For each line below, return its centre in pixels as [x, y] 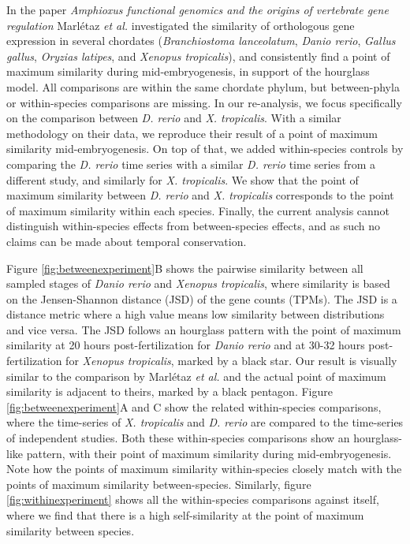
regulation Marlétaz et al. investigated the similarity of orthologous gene [181, 25]
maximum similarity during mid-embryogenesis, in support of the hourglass [188, 71]
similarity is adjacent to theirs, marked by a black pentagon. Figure [170, 391]
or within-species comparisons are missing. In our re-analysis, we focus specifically [204, 102]
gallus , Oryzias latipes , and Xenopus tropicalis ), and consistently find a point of [198, 56]
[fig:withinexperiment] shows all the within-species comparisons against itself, [193, 499]
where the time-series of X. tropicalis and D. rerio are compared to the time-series [205, 422]
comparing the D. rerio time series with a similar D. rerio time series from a [191, 164]
